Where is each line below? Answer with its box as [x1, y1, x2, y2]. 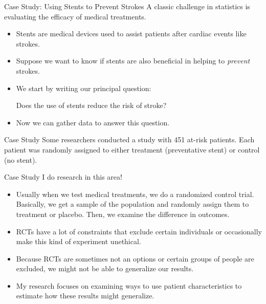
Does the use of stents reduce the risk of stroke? [16, 100, 167, 111]
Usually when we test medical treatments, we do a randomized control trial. [16, 188, 254, 199]
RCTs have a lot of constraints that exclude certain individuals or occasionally [16, 226, 262, 236]
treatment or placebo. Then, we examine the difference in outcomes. [16, 208, 230, 219]
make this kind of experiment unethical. [16, 236, 141, 247]
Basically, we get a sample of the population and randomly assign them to [16, 199, 249, 209]
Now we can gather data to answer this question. [16, 117, 170, 127]
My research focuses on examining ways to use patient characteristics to [16, 280, 242, 291]
